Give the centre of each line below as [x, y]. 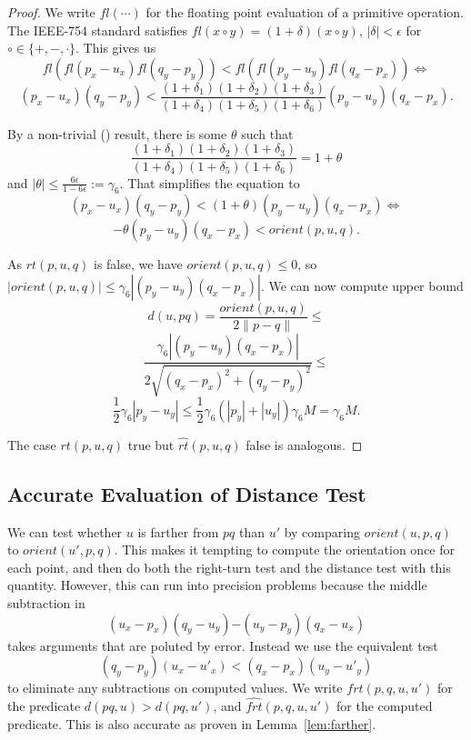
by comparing [322, 531]
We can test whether [65, 531]
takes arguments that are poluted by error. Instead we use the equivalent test [223, 645]
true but [151, 444]
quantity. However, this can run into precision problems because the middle [217, 585]
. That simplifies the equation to [210, 182]
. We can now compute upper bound [362, 285]
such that [267, 133]
